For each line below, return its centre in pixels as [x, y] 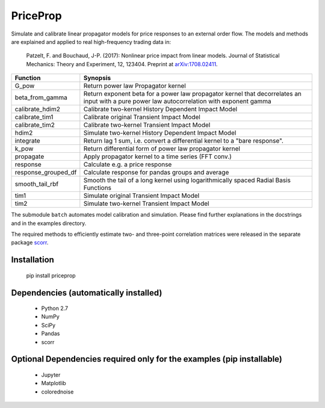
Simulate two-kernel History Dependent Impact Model [160, 133]
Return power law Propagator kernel [135, 86]
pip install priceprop [51, 275]
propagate [29, 156]
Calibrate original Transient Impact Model [142, 117]
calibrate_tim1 [34, 117]
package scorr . [30, 243]
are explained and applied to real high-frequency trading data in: [91, 42]
